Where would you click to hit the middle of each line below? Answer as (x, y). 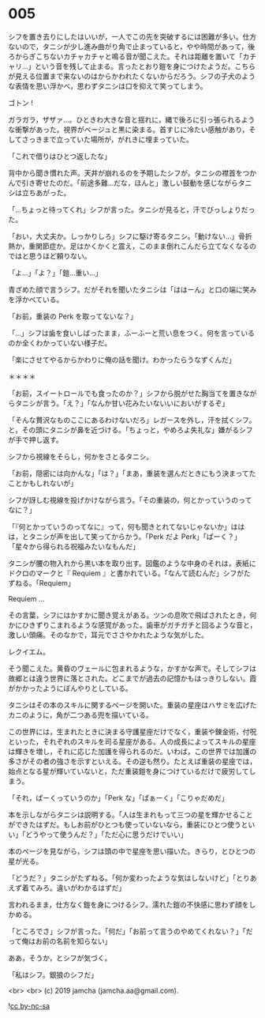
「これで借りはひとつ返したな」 (60, 156)
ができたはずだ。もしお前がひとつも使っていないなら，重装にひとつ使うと (128, 824)
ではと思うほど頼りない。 (50, 256)
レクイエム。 (29, 651)
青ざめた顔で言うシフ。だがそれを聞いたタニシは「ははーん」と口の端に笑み (132, 289)
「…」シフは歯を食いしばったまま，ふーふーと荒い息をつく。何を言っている (131, 333)
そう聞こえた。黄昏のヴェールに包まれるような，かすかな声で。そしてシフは (132, 668)
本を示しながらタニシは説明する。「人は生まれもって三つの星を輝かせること (131, 814)
